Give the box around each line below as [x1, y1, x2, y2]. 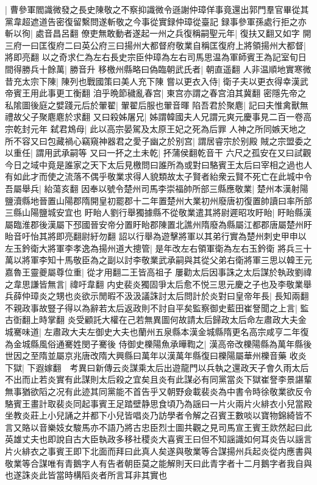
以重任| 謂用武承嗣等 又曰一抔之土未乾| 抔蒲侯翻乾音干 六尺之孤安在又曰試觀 [5, 146, 312, 159]
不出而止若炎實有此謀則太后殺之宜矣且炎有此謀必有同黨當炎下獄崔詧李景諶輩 [5, 373, 312, 386]
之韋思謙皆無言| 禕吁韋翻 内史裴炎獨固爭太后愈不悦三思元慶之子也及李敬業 [5, 277, 304, 290]
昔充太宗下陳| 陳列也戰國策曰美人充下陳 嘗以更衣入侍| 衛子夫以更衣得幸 [5, 74, 291, 87]
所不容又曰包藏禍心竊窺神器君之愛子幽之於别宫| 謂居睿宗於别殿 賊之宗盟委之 [5, 134, 312, 147]
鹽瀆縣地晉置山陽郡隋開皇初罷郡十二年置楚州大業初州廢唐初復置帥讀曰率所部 [5, 194, 312, 207]
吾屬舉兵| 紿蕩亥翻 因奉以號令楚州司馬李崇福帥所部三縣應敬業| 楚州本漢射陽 [5, 182, 308, 194]
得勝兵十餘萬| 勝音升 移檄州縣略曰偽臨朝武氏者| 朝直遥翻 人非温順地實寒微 [13, 62, 312, 75]
